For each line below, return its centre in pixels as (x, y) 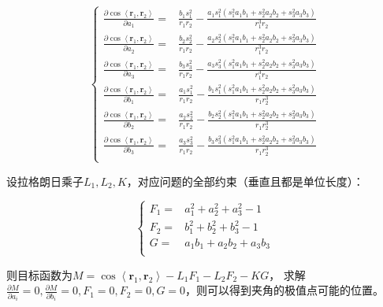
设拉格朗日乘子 (45, 181)
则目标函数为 (39, 274)
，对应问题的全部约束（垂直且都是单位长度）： (245, 181)
